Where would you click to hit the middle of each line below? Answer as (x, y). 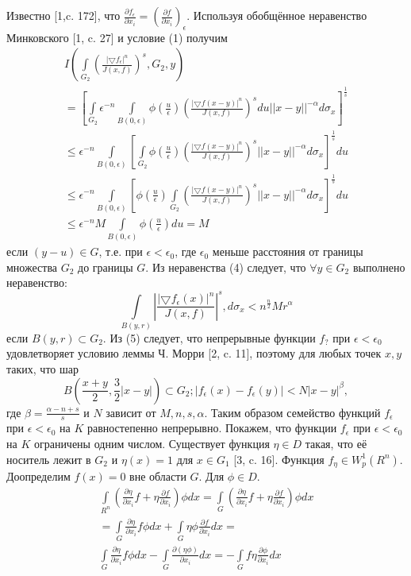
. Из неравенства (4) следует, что (226, 267)
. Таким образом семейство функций (292, 412)
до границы (106, 267)
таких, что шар (42, 369)
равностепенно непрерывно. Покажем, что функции (212, 428)
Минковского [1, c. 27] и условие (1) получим (117, 37)
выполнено (379, 267)
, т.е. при (121, 251)
